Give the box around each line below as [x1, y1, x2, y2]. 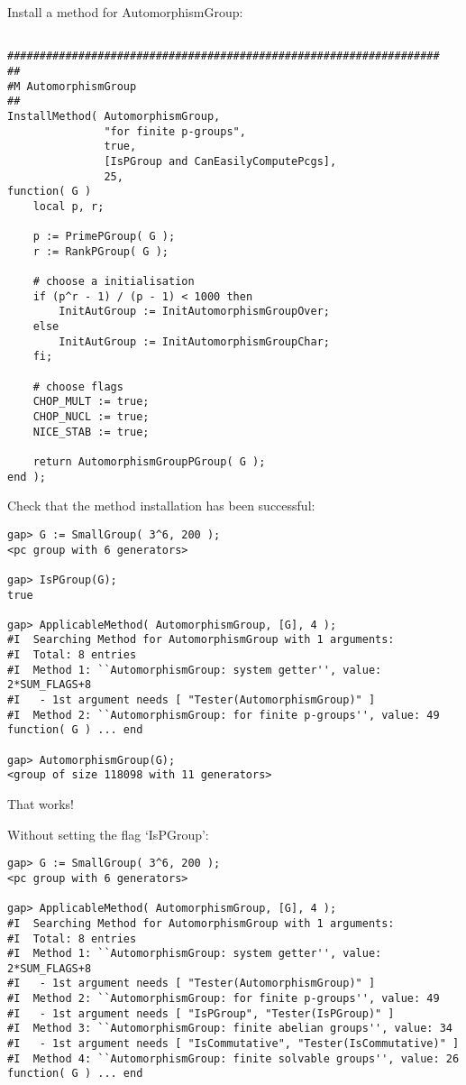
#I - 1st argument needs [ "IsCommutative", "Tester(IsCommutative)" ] [7, 1037, 460, 1051]
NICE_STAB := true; [32, 425, 150, 438]
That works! [7, 795, 75, 814]
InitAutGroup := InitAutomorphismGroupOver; [59, 305, 330, 318]
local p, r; [32, 199, 105, 213]
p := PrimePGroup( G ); [32, 230, 176, 244]
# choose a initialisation [32, 275, 195, 289]
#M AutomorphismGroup [7, 79, 137, 93]
